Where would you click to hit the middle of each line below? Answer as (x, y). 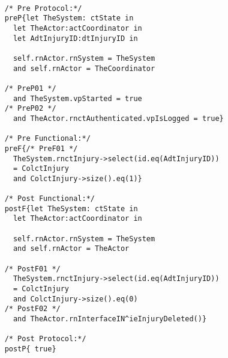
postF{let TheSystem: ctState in (71, 208)
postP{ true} (30, 349)
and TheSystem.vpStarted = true (77, 98)
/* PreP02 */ (30, 109)
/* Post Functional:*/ (49, 199)
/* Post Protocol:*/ (45, 339)
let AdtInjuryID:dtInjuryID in (75, 38)
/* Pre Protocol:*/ (43, 8)
